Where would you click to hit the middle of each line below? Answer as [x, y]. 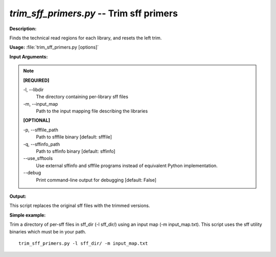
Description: [23, 29]
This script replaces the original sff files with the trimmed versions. [80, 206]
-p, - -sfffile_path [41, 130]
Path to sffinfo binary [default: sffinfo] [76, 151]
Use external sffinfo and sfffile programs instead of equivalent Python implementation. [127, 166]
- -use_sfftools [38, 158]
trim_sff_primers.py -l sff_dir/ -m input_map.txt [83, 243]
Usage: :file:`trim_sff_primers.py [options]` [54, 47]
